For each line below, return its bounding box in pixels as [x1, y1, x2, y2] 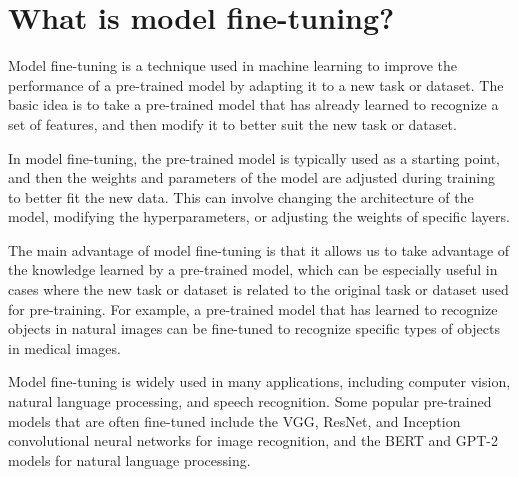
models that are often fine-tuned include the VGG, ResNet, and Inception [8, 410, 461, 431]
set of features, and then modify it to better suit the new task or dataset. [8, 113, 457, 134]
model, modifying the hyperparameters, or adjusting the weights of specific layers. [8, 206, 510, 227]
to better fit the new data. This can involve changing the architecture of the [8, 186, 474, 207]
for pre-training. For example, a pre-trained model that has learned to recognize [8, 298, 498, 319]
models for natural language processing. [8, 449, 251, 470]
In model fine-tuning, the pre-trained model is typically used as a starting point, [8, 147, 501, 168]
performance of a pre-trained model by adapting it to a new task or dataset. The [8, 74, 504, 95]
